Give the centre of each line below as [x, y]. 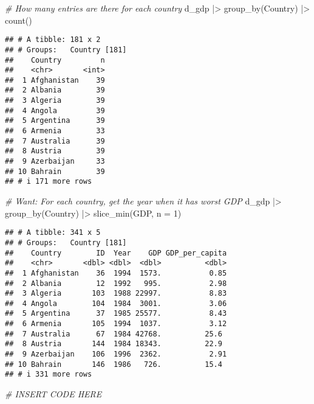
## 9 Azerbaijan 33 [55, 162]
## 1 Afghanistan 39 [55, 80]
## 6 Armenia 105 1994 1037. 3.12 [116, 324]
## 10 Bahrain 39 [55, 171]
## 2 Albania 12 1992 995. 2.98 [116, 283]
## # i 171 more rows [49, 182]
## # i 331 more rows [49, 374]
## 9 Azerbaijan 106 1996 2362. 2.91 [116, 354]
